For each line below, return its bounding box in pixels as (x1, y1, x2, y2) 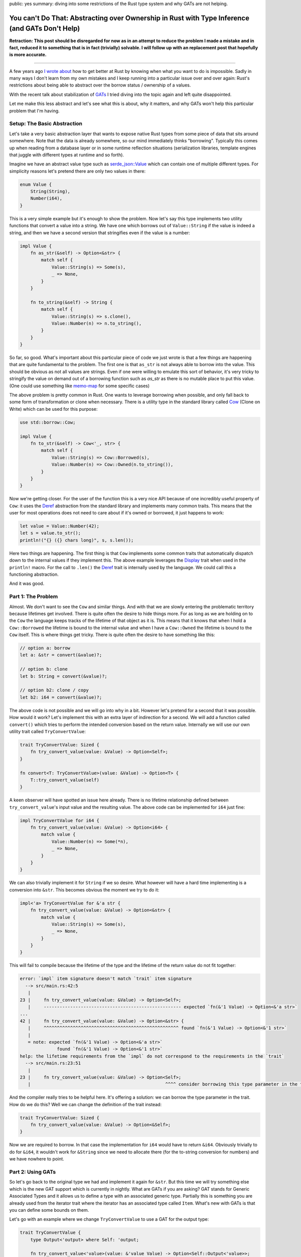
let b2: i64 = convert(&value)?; (20, 694, 102, 700)
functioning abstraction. (9, 571, 59, 577)
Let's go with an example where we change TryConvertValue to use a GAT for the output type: (9, 1216, 209, 1222)
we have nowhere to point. (9, 1156, 65, 1162)
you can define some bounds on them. (9, 1207, 89, 1213)
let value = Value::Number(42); (20, 523, 100, 529)
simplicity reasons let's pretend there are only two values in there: (9, 168, 145, 174)
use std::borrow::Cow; (20, 419, 76, 425)
